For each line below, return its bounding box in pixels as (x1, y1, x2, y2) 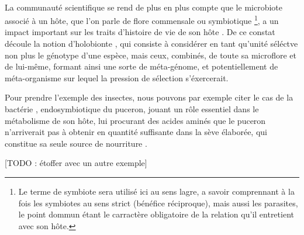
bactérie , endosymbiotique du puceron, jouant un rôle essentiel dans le (5, 103, 259, 115)
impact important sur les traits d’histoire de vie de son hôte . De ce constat (5, 26, 275, 38)
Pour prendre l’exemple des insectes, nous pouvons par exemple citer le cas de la (5, 91, 293, 103)
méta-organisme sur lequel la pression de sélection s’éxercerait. (5, 71, 229, 84)
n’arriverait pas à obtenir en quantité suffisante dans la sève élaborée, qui (5, 126, 267, 138)
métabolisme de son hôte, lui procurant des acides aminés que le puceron (5, 114, 266, 126)
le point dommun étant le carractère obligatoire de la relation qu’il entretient (18, 208, 294, 220)
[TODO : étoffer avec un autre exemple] (5, 157, 147, 169)
